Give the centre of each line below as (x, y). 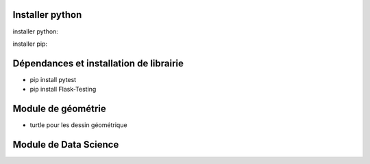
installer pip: (30, 44)
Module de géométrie (59, 109)
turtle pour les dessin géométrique (78, 125)
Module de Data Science (66, 145)
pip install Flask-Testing (63, 90)
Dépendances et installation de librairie (98, 63)
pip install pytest (53, 79)
